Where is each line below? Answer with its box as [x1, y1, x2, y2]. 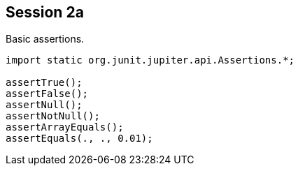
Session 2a [6, 3, 84, 21]
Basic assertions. [6, 33, 85, 45]
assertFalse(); [6, 88, 89, 100]
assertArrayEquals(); [6, 121, 124, 133]
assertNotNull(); [6, 110, 100, 122]
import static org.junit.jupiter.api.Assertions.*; [6, 54, 295, 66]
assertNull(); [6, 99, 83, 111]
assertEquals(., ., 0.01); [6, 133, 153, 144]
